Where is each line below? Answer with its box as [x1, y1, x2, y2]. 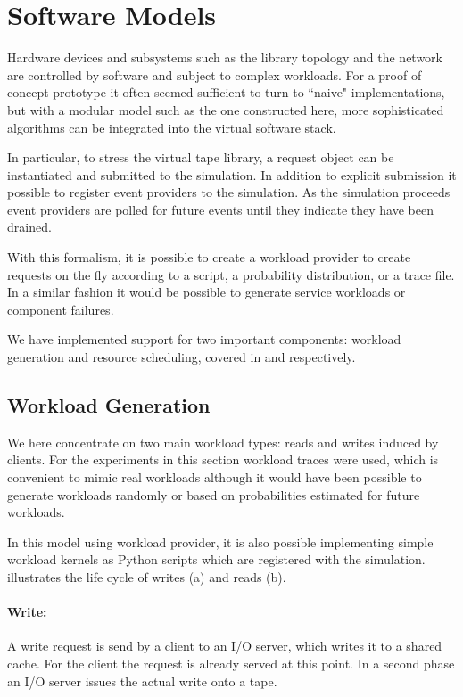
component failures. [7, 299, 114, 318]
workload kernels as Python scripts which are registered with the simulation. [7, 550, 426, 569]
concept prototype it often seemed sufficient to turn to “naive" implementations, [7, 83, 445, 102]
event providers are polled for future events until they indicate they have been [7, 200, 434, 218]
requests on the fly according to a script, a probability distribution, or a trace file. [7, 265, 455, 283]
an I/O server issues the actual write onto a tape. [7, 671, 277, 690]
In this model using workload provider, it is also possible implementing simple [7, 532, 434, 551]
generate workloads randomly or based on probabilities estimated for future [7, 485, 420, 504]
